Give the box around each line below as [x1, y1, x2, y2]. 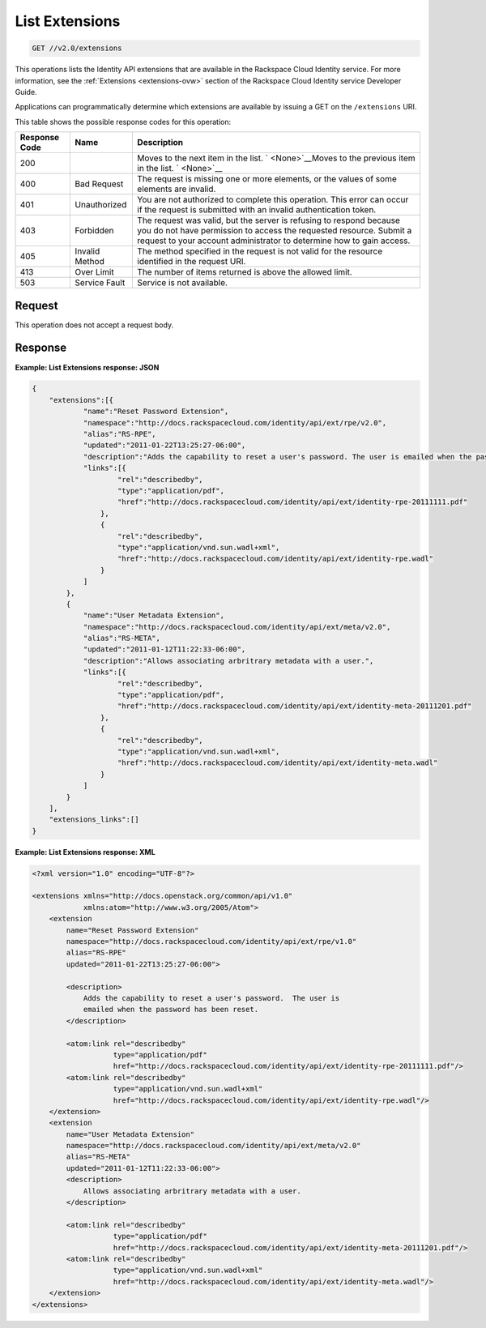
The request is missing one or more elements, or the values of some [137, 173, 397, 185]
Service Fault [75, 277, 126, 288]
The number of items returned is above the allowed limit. [137, 267, 352, 278]
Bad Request [75, 178, 124, 190]
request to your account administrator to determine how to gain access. [137, 235, 411, 246]
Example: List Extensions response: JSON [15, 362, 160, 372]
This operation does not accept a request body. [15, 320, 174, 330]
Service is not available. [137, 277, 228, 288]
